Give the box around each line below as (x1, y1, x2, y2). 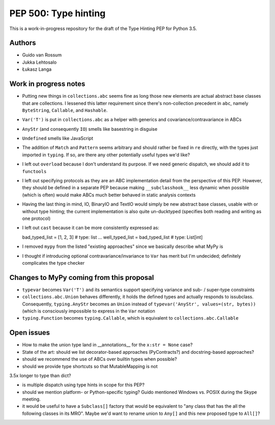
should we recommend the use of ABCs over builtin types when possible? (22, 356, 177, 362)
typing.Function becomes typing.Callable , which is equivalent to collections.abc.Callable (22, 315, 239, 321)
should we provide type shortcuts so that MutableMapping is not (22, 363, 158, 369)
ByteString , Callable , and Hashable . (22, 107, 108, 113)
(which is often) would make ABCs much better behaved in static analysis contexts (22, 191, 196, 198)
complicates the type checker (22, 260, 85, 266)
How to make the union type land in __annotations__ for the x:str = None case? (22, 342, 193, 348)
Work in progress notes (9, 79, 86, 89)
